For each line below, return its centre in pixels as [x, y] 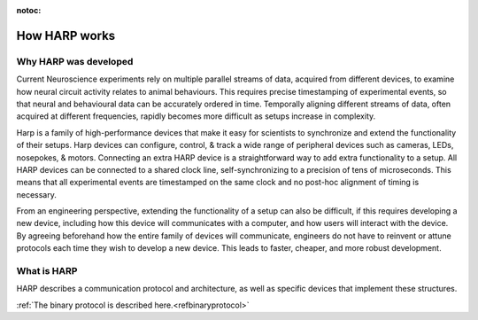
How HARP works [66, 35]
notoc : [29, 10]
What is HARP [47, 271]
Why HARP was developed [75, 61]
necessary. [37, 194]
